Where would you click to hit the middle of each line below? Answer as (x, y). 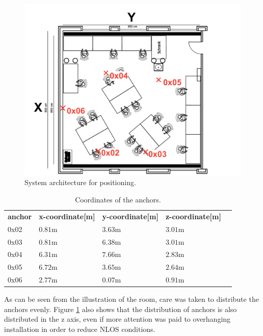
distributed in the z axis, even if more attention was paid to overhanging (117, 319)
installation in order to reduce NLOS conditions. (80, 329)
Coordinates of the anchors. (118, 199)
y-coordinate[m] (130, 216)
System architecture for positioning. (80, 182)
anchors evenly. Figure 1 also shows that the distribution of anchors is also (121, 309)
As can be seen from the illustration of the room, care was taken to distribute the (131, 299)
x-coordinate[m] (67, 216)
